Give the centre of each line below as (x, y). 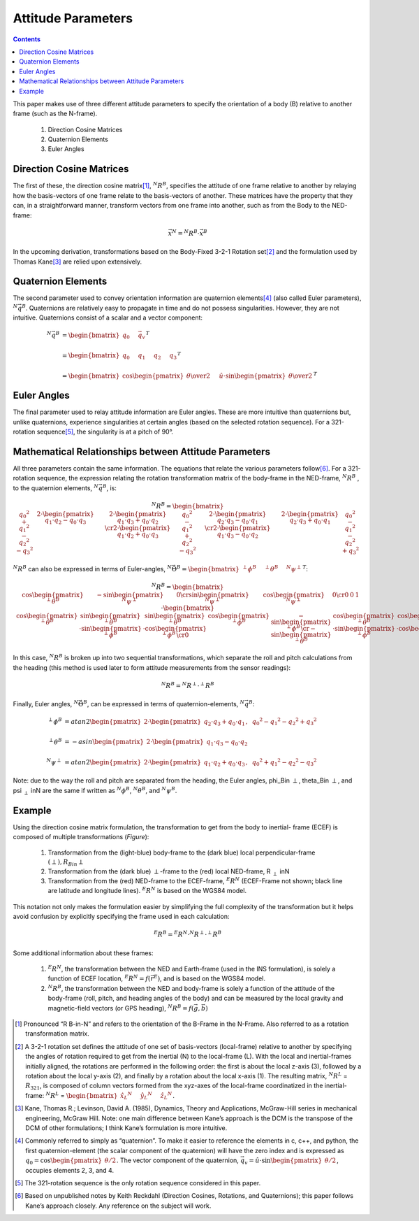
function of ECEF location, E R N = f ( (99, 978)
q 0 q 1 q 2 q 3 (150, 357)
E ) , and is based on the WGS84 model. (209, 978)
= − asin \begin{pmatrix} (104, 742)
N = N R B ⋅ (186, 233)
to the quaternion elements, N (56, 488)
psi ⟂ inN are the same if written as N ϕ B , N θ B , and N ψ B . (95, 791)
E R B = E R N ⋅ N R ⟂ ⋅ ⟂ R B (188, 934)
